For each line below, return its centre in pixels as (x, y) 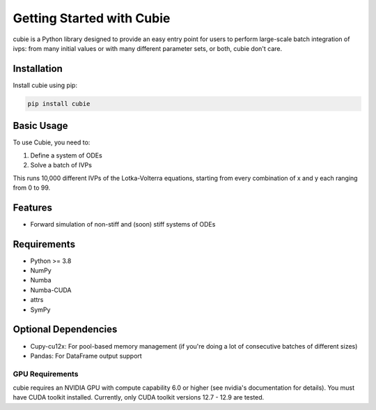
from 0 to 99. (32, 188)
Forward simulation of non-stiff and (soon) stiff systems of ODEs (123, 224)
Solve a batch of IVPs (61, 165)
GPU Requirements (46, 374)
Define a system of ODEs (66, 155)
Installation (38, 69)
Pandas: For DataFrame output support (86, 356)
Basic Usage (40, 126)
